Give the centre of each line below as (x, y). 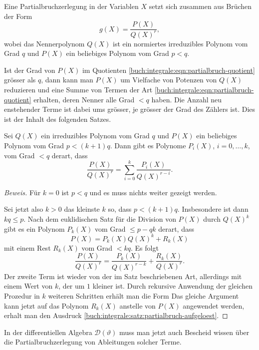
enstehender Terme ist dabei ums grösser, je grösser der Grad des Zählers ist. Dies (130, 109)
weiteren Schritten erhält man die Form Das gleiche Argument (143, 295)
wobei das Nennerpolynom (44, 43)
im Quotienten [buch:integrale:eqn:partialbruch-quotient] (168, 70)
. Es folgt (144, 247)
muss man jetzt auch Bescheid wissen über (184, 332)
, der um (72, 286)
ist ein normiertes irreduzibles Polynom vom (180, 43)
